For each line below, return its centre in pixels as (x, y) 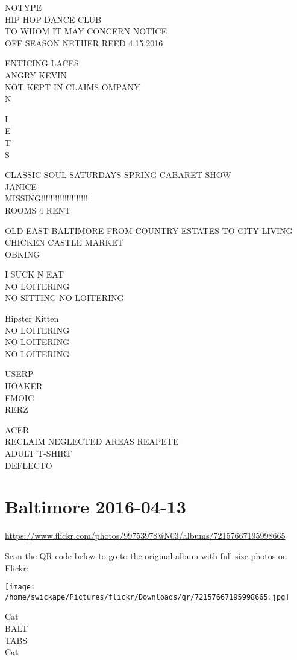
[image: (20, 587)
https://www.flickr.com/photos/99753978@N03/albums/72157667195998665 (145, 535)
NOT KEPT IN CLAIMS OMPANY (73, 87)
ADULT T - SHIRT (39, 453)
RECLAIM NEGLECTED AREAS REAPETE (92, 441)
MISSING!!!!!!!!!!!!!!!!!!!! (46, 198)
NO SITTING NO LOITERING (64, 298)
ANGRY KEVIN (36, 75)
